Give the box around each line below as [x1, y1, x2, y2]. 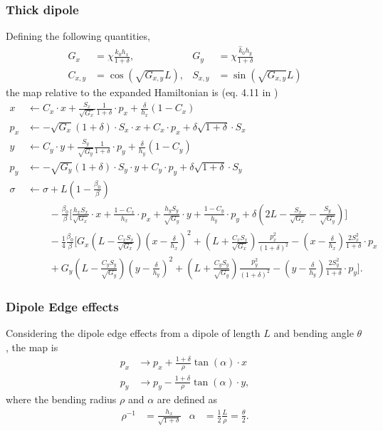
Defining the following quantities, [6, 28, 150, 43]
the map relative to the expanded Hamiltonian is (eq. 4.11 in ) [6, 84, 278, 99]
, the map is [6, 339, 58, 354]
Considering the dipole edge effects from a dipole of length [6, 325, 261, 340]
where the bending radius [6, 392, 117, 407]
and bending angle [273, 325, 354, 340]
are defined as [157, 392, 217, 407]
